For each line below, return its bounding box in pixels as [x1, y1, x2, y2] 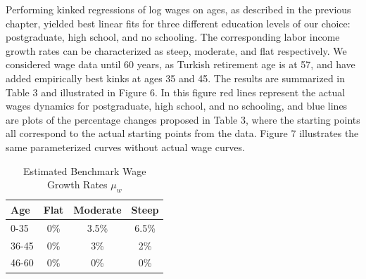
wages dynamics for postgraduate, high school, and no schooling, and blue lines [6, 98, 348, 113]
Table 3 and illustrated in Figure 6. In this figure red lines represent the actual [6, 84, 346, 99]
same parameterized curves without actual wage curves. [6, 139, 245, 154]
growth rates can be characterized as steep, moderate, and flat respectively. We [6, 43, 347, 58]
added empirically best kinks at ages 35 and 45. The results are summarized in [6, 70, 346, 85]
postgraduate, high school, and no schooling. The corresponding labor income [6, 30, 340, 44]
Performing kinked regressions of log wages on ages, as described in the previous [6, 2, 351, 16]
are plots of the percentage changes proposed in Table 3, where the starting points [6, 112, 360, 126]
